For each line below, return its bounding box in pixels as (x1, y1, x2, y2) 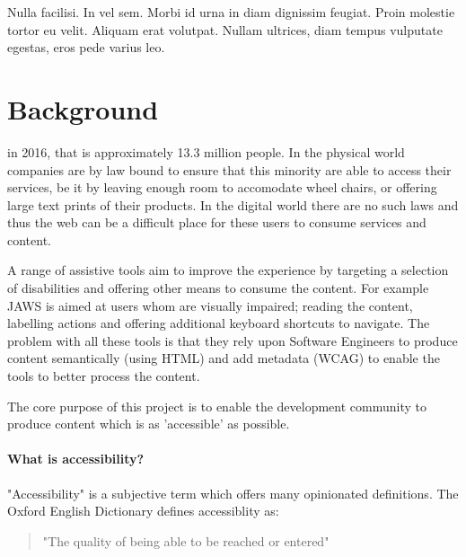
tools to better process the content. (7, 367, 200, 385)
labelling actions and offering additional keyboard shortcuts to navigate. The (7, 314, 430, 332)
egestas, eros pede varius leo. (7, 38, 165, 57)
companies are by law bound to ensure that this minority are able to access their (7, 160, 452, 179)
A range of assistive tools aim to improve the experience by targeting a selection (7, 261, 449, 279)
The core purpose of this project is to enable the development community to (7, 396, 426, 415)
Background (7, 90, 159, 127)
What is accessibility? (7, 449, 145, 468)
